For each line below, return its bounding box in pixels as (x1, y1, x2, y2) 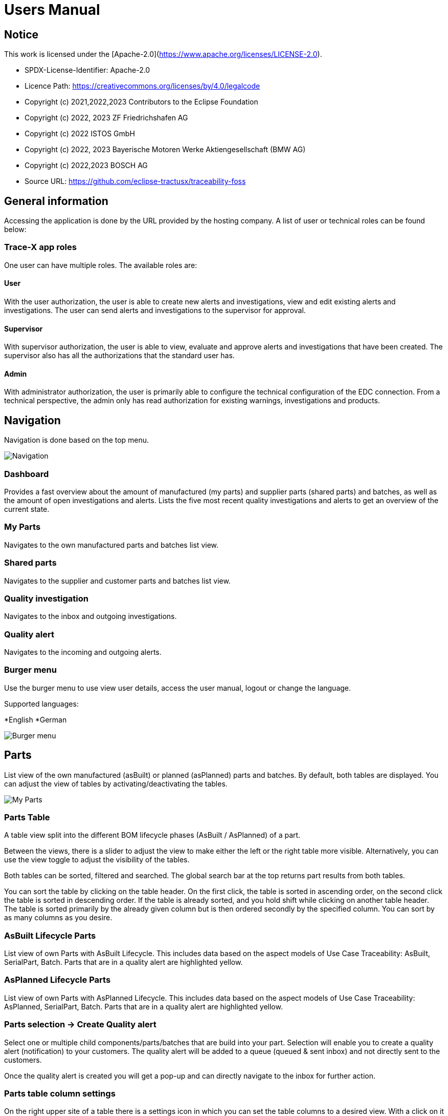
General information (4, 194, 108, 208)
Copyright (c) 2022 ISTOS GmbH (25, 129, 135, 138)
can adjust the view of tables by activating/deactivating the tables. (4, 779, 228, 788)
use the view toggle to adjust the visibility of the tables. (4, 855, 190, 864)
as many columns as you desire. (4, 913, 113, 922)
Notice (4, 28, 39, 41)
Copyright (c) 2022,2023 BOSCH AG (25, 161, 148, 170)
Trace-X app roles (4, 242, 77, 253)
